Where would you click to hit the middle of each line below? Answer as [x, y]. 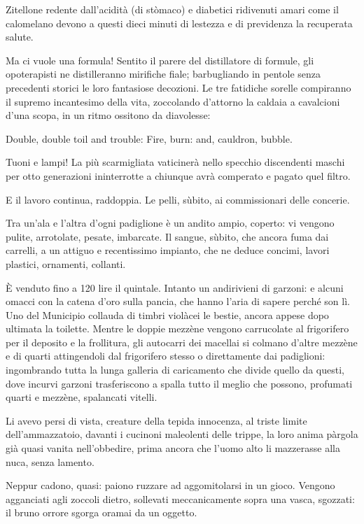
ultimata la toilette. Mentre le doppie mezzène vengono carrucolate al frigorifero [177, 328]
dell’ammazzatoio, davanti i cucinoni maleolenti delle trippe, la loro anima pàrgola [182, 434]
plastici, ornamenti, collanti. [66, 263]
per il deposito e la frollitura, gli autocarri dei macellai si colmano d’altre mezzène [182, 342]
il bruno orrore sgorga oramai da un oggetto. [101, 512]
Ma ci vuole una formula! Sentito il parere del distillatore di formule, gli [160, 60]
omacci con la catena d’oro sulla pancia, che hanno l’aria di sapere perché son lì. [178, 301]
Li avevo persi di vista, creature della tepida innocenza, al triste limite [156, 420]
